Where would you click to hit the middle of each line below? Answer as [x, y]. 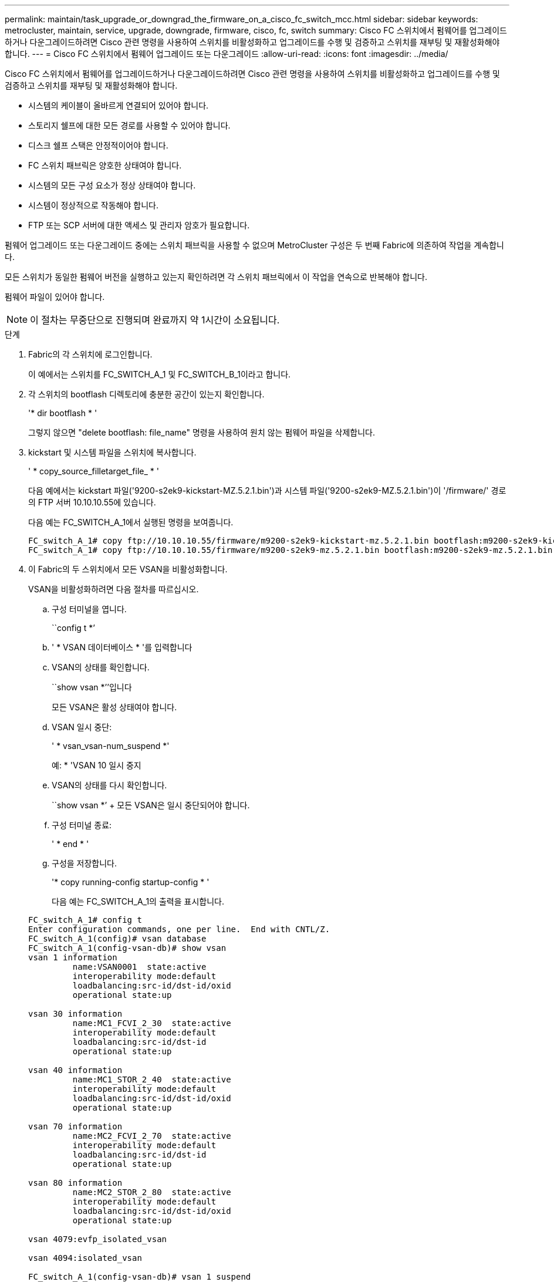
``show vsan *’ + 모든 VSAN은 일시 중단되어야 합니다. [151, 805]
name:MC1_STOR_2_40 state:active [152, 1079]
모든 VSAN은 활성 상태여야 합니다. [114, 707]
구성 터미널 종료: [82, 825]
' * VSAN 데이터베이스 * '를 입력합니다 [122, 647]
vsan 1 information [73, 957]
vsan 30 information [75, 1014]
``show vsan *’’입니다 [92, 687]
